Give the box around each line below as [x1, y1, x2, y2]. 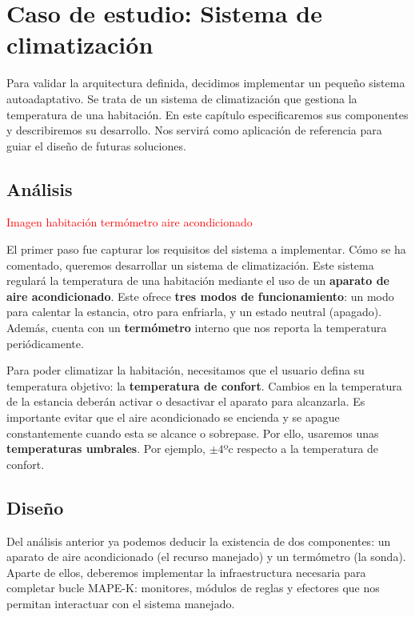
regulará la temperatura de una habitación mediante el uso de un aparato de [6, 272, 389, 289]
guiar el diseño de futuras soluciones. [6, 137, 186, 154]
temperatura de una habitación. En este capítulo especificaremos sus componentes [6, 106, 409, 122]
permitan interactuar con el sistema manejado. [6, 595, 235, 611]
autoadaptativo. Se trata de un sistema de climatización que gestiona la [6, 90, 357, 106]
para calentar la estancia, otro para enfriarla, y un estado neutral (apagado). [6, 303, 382, 320]
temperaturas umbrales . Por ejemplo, [6, 440, 206, 457]
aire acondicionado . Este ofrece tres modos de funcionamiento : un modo [6, 287, 394, 304]
